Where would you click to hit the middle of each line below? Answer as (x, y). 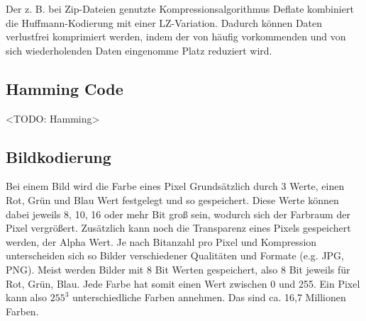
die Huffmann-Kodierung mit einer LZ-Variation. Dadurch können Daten (164, 22)
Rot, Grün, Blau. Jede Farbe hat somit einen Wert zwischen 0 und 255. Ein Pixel (183, 283)
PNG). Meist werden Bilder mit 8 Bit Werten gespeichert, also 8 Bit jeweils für (178, 269)
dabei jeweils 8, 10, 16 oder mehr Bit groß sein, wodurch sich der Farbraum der (178, 214)
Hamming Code (65, 88)
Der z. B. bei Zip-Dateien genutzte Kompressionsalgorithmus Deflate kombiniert (180, 9)
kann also (27, 297)
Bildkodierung (59, 156)
